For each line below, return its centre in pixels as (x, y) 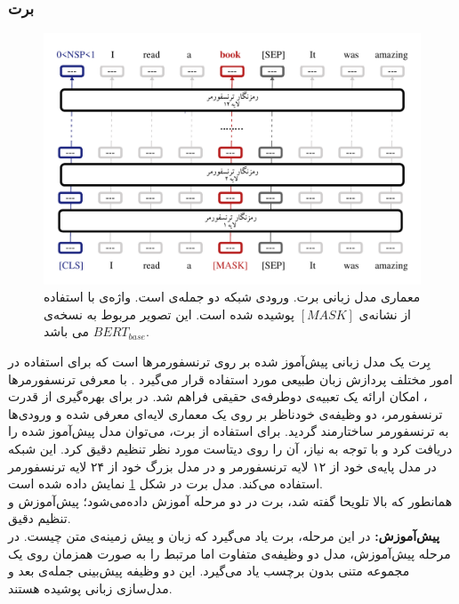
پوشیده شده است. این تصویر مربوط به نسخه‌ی (169, 314)
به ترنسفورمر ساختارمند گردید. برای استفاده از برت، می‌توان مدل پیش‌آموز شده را (229, 431)
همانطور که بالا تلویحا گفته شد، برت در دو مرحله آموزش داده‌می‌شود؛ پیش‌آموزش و (230, 500)
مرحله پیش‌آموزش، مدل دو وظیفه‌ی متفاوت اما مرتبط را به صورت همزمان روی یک (229, 553)
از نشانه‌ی (385, 314)
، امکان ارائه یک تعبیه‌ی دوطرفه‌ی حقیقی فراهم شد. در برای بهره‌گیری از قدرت (218, 396)
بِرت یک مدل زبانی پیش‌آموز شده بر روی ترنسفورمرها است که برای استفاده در (219, 361)
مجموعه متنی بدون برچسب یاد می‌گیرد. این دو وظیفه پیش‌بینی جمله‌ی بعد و (209, 571)
